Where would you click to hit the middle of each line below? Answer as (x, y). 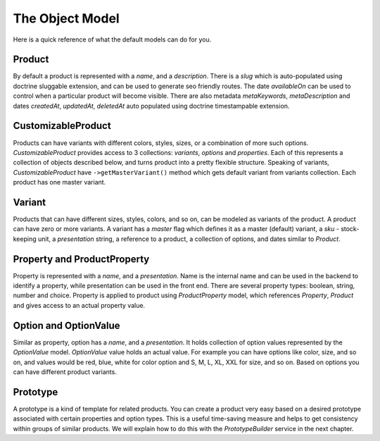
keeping (25, 239)
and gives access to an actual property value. (79, 305)
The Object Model (66, 18)
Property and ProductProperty (81, 259)
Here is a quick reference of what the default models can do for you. (112, 39)
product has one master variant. (59, 182)
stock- (350, 229)
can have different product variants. (65, 372)
